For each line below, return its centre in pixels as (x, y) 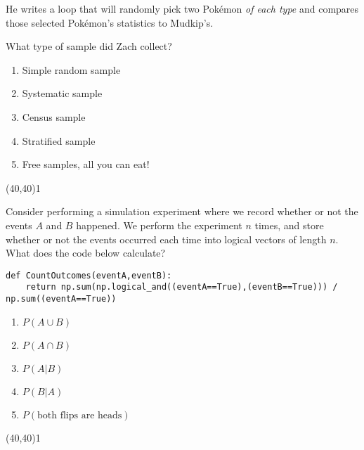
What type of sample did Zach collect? (89, 46)
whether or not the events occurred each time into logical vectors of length (166, 239)
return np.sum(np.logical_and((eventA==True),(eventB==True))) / (182, 287)
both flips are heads (80, 415)
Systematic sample (62, 93)
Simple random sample (71, 69)
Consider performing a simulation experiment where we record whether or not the (182, 211)
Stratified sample (59, 140)
